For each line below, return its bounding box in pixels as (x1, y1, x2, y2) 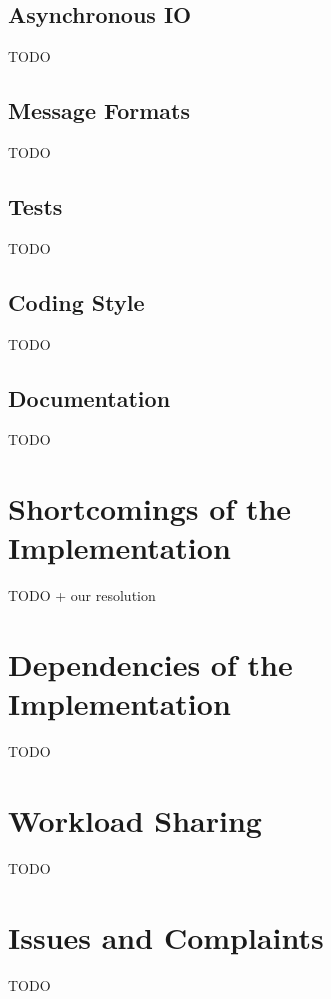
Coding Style (8, 286, 145, 317)
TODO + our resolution (8, 585, 156, 606)
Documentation (8, 382, 171, 413)
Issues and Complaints (8, 916, 324, 957)
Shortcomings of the (8, 488, 292, 529)
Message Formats (8, 95, 190, 126)
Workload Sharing (8, 799, 262, 840)
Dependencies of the (8, 644, 293, 685)
